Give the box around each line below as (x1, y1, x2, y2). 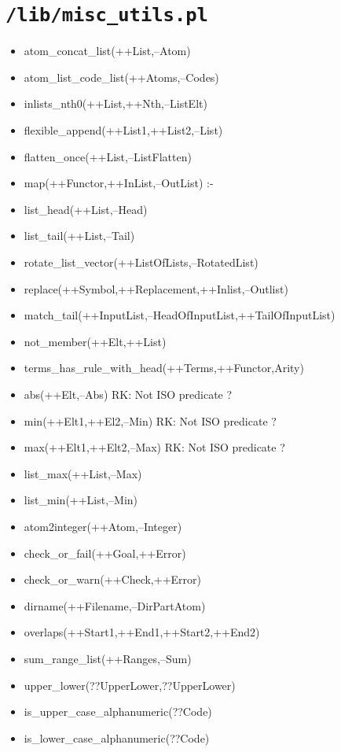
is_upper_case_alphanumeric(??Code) (24, 703, 212, 720)
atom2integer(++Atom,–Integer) (24, 518, 182, 534)
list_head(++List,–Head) (24, 201, 148, 217)
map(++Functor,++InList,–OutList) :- (24, 175, 214, 191)
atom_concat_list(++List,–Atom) (24, 42, 191, 59)
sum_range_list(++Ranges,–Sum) (24, 650, 192, 666)
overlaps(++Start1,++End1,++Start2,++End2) (24, 624, 260, 640)
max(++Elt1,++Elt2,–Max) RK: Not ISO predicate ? (24, 439, 285, 455)
